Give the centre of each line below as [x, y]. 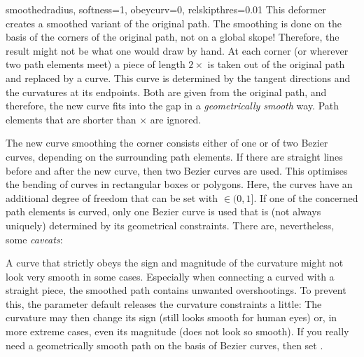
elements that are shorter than [71, 119]
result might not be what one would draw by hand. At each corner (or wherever [177, 50]
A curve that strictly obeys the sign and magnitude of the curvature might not [175, 263]
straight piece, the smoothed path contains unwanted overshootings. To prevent [176, 290]
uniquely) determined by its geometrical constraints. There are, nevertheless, [170, 225]
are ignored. [176, 119]
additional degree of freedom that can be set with [112, 197]
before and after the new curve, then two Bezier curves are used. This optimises [177, 170]
